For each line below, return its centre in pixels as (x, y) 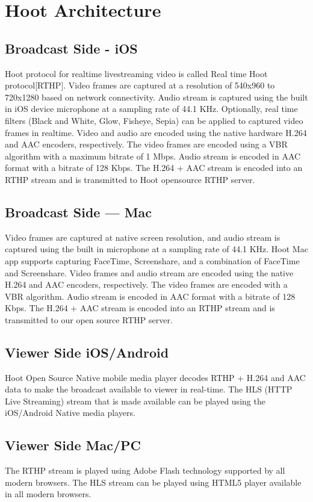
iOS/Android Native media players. (70, 413)
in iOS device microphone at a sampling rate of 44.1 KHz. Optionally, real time (151, 109)
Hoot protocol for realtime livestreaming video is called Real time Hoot (136, 73)
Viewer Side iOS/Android (87, 352)
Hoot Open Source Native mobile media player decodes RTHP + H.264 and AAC (155, 377)
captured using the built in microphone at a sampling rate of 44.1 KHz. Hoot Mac (156, 249)
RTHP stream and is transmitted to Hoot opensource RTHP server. (130, 179)
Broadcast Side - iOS (71, 48)
